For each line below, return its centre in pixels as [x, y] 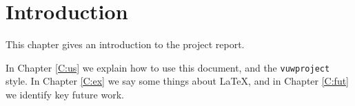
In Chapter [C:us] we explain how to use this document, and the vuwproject [168, 67]
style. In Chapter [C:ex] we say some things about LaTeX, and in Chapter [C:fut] [177, 81]
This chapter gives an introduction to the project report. [125, 44]
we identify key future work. [65, 94]
